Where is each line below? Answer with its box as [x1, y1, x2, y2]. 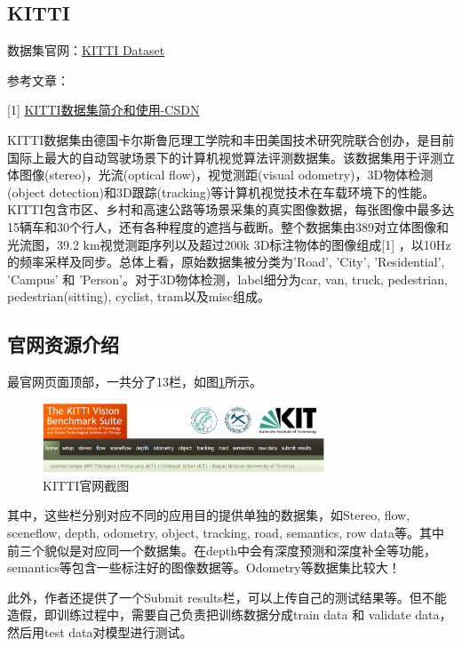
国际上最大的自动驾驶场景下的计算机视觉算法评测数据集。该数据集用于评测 [7, 148, 442, 166]
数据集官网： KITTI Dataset [7, 41, 165, 60]
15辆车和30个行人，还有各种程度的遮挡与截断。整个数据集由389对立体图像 [7, 217, 436, 236]
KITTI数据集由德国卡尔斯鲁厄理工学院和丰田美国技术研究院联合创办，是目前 [7, 130, 455, 148]
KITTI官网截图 [43, 475, 130, 494]
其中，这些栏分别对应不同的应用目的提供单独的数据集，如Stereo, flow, [7, 506, 410, 524]
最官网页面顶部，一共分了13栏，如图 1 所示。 [7, 372, 262, 391]
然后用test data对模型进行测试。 [7, 622, 193, 641]
